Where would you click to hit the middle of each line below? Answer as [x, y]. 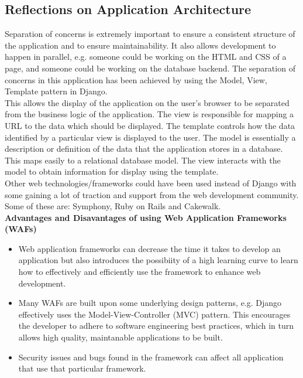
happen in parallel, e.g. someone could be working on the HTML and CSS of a [146, 57]
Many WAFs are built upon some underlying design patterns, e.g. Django [150, 303]
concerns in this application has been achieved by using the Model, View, [136, 79]
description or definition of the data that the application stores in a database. [144, 149]
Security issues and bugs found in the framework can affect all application [151, 357]
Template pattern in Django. [56, 91]
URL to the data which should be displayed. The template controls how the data [150, 125]
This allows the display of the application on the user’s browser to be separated [147, 102]
